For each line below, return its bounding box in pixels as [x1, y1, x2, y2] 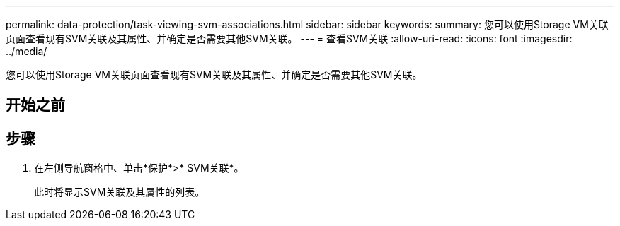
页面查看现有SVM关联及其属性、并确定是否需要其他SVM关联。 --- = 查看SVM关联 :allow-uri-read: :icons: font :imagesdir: [6, 32, 573, 44]
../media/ [6, 45, 47, 57]
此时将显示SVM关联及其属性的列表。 [34, 186, 205, 198]
